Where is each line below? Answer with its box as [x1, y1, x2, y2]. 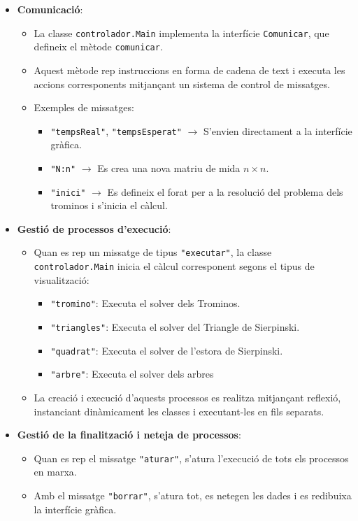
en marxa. [34, 464, 77, 479]
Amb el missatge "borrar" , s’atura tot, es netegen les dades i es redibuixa [34, 488, 352, 502]
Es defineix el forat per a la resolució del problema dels [107, 184, 343, 199]
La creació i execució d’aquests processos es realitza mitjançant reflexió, [34, 390, 341, 404]
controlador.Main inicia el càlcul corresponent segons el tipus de [34, 259, 315, 273]
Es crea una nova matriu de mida [97, 160, 241, 175]
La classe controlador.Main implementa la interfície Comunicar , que [34, 25, 329, 40]
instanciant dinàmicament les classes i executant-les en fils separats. [34, 404, 324, 418]
